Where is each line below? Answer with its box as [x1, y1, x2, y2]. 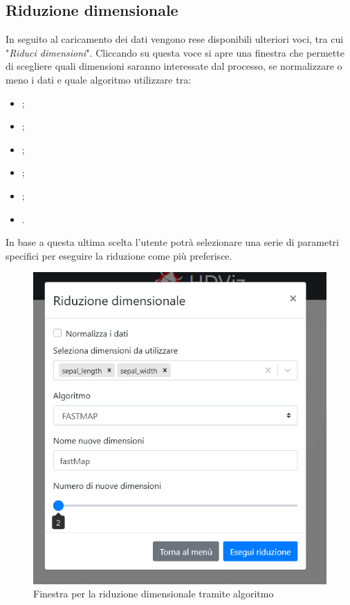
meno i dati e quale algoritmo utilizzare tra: [6, 72, 192, 86]
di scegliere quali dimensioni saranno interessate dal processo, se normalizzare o [6, 59, 342, 73]
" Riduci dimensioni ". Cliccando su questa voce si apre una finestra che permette [6, 45, 344, 59]
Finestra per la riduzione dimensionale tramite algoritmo [33, 586, 274, 601]
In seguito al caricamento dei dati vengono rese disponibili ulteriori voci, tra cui [6, 32, 344, 46]
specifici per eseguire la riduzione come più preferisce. [6, 248, 232, 262]
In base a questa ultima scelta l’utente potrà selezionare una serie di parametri [6, 235, 339, 249]
